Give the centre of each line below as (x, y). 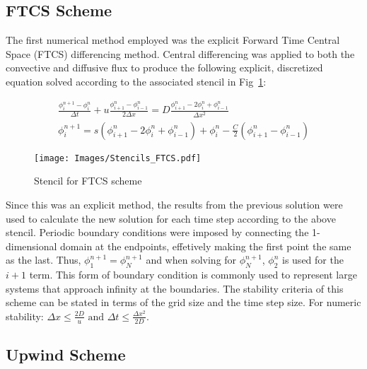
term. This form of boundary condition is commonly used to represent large (193, 275)
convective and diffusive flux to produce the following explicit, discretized (164, 68)
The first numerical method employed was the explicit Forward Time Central (173, 40)
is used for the (313, 260)
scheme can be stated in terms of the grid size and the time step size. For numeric (183, 302)
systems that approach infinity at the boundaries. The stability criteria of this (175, 288)
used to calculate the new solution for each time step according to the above (171, 218)
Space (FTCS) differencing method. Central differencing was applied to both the (180, 53)
